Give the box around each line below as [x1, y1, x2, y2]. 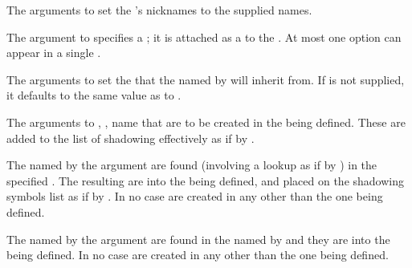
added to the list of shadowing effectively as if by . [6, 129, 255, 146]
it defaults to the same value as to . [6, 87, 182, 104]
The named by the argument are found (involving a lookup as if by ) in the [6, 156, 377, 173]
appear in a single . [6, 44, 101, 61]
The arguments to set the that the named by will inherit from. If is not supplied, [6, 71, 405, 87]
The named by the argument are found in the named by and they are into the [6, 230, 390, 247]
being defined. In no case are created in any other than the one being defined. [6, 246, 389, 263]
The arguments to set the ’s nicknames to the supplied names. [6, 2, 312, 18]
